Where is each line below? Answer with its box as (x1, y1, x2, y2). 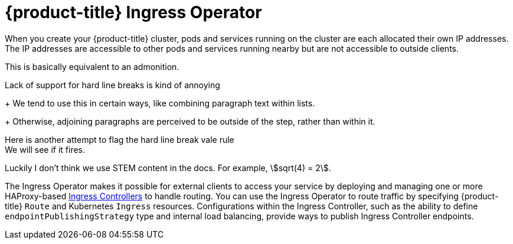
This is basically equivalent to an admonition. (5, 61, 179, 72)
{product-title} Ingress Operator (5, 2, 262, 22)
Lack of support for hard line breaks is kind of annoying (5, 79, 220, 90)
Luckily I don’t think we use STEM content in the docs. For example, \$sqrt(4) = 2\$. (5, 162, 331, 173)
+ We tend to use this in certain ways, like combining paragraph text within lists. (5, 98, 315, 108)
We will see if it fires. (5, 144, 86, 155)
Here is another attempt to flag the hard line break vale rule (5, 134, 234, 145)
